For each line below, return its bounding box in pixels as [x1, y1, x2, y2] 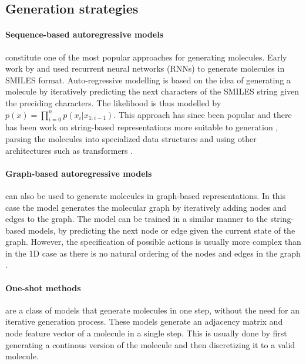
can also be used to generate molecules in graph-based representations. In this [5, 189, 286, 201]
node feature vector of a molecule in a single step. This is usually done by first [5, 327, 287, 339]
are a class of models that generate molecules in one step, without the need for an [5, 304, 300, 316]
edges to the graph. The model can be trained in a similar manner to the [5, 213, 268, 225]
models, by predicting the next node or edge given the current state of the [28, 224, 295, 236]
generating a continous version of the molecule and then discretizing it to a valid [5, 338, 295, 350]
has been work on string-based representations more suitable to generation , [5, 121, 278, 133]
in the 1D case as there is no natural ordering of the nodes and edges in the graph [5, 247, 301, 259]
